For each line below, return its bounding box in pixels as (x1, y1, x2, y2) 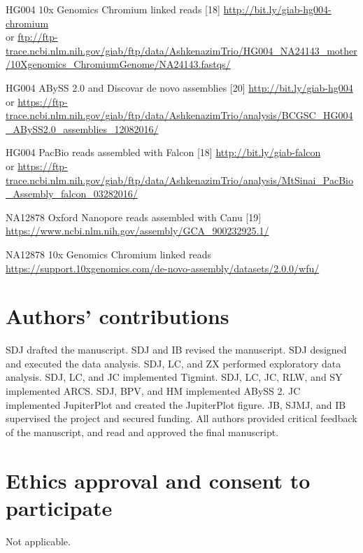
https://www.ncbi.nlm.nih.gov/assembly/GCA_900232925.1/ (6, 223, 269, 238)
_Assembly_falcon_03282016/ (6, 186, 138, 201)
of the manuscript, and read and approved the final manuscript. (6, 424, 279, 439)
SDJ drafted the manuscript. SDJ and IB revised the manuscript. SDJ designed (6, 342, 347, 357)
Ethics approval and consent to (6, 465, 311, 494)
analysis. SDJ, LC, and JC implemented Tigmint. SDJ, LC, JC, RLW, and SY (6, 370, 343, 384)
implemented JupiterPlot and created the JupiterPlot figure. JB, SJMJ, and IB (6, 397, 346, 412)
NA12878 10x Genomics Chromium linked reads (6, 246, 211, 261)
